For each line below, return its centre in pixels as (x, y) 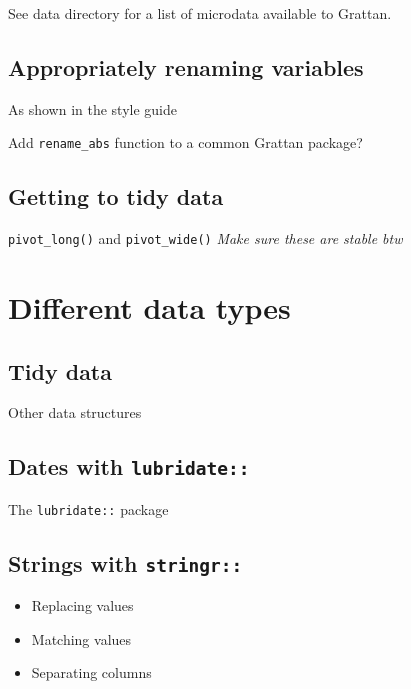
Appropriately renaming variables (186, 66)
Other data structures (75, 412)
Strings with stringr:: (125, 562)
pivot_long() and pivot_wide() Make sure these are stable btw (205, 238)
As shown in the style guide (92, 108)
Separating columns (91, 672)
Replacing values (82, 605)
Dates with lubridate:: (129, 466)
